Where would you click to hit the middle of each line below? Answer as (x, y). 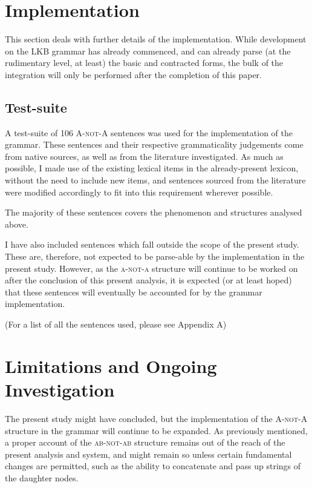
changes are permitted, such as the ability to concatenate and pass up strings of (153, 466)
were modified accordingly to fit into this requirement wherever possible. (139, 192)
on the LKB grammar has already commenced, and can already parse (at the (148, 51)
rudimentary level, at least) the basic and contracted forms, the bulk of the (144, 63)
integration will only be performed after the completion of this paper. (133, 74)
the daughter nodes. (42, 477)
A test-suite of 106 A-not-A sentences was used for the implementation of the (149, 132)
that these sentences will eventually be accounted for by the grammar (134, 292)
